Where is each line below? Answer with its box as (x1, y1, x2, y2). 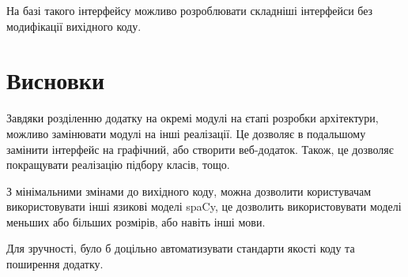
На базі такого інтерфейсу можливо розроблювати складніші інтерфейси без (6, 2, 373, 18)
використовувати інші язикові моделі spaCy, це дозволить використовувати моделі (6, 198, 402, 215)
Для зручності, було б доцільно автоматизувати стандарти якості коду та (6, 240, 355, 256)
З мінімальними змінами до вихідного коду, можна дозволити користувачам (6, 182, 372, 199)
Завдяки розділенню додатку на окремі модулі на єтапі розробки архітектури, (6, 110, 379, 126)
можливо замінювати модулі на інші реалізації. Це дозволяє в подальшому (6, 125, 366, 141)
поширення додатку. (6, 256, 104, 272)
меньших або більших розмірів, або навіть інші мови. (6, 213, 266, 230)
